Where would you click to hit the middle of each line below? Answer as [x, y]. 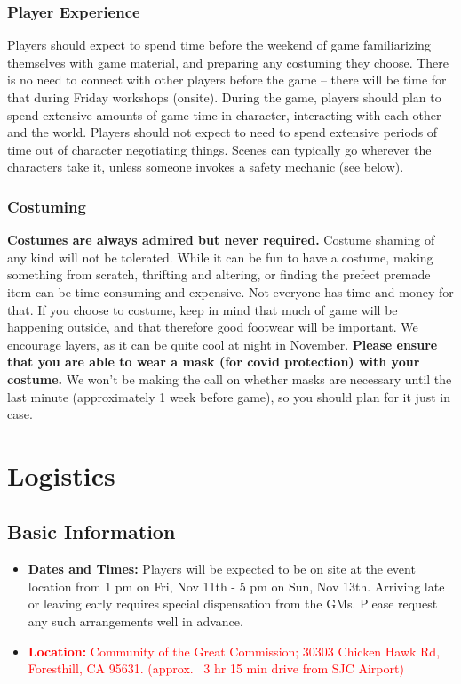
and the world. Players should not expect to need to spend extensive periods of [223, 132]
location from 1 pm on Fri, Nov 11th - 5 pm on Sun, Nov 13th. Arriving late [236, 586]
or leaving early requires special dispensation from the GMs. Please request [233, 604]
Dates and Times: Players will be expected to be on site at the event [222, 569]
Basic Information [91, 531]
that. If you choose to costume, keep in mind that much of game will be [203, 309]
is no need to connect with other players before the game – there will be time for [227, 80]
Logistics [61, 475]
